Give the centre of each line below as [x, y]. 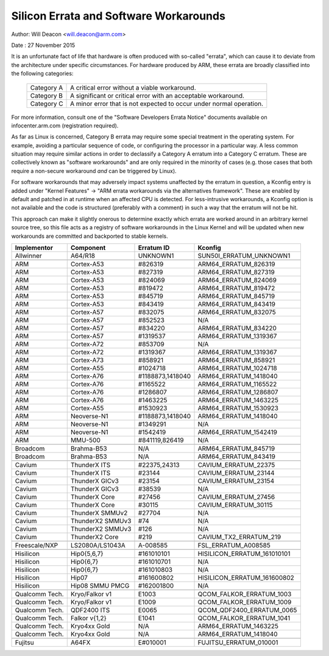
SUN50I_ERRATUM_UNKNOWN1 [244, 255]
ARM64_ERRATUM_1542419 [237, 432]
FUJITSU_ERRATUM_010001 [238, 642]
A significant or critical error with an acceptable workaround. [157, 96]
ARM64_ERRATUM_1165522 [237, 384]
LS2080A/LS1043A [98, 545]
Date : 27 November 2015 [43, 45]
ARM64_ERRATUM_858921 [236, 360]
